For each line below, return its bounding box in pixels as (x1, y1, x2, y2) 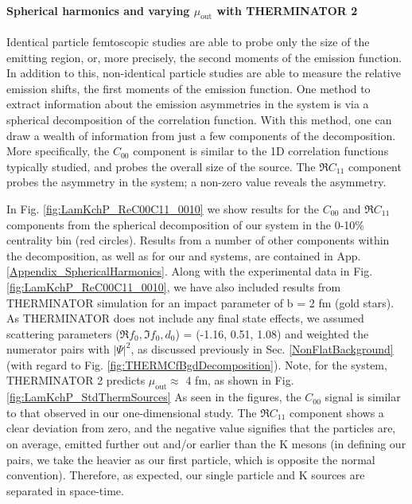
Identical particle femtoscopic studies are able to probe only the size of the (6, 33, 370, 49)
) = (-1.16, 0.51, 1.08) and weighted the (175, 325, 369, 342)
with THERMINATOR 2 (216, 2, 358, 18)
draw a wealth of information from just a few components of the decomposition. (6, 127, 396, 143)
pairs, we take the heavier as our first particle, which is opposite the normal (6, 451, 375, 467)
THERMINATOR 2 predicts (6, 372, 146, 389)
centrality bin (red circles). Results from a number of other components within (6, 232, 390, 248)
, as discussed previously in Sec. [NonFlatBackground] (130, 341, 394, 357)
